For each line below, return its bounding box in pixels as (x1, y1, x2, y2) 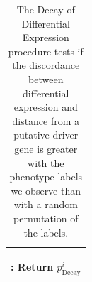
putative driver (13, 127, 79, 142)
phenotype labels (9, 169, 83, 184)
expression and (13, 99, 78, 114)
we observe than (11, 183, 81, 197)
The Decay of (16, 2, 75, 16)
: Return (11, 259, 54, 274)
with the (28, 155, 64, 170)
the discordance (12, 58, 80, 72)
